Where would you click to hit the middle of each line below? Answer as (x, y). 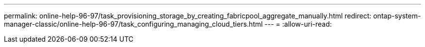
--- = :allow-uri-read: (298, 24)
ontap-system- (397, 16)
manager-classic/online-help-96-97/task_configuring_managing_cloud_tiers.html (133, 24)
